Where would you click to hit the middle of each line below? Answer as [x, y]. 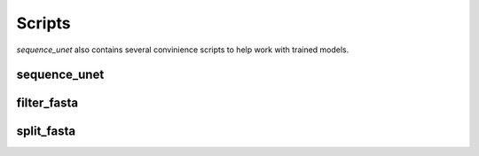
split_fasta [46, 132]
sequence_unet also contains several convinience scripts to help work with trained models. [183, 50]
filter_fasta [47, 103]
